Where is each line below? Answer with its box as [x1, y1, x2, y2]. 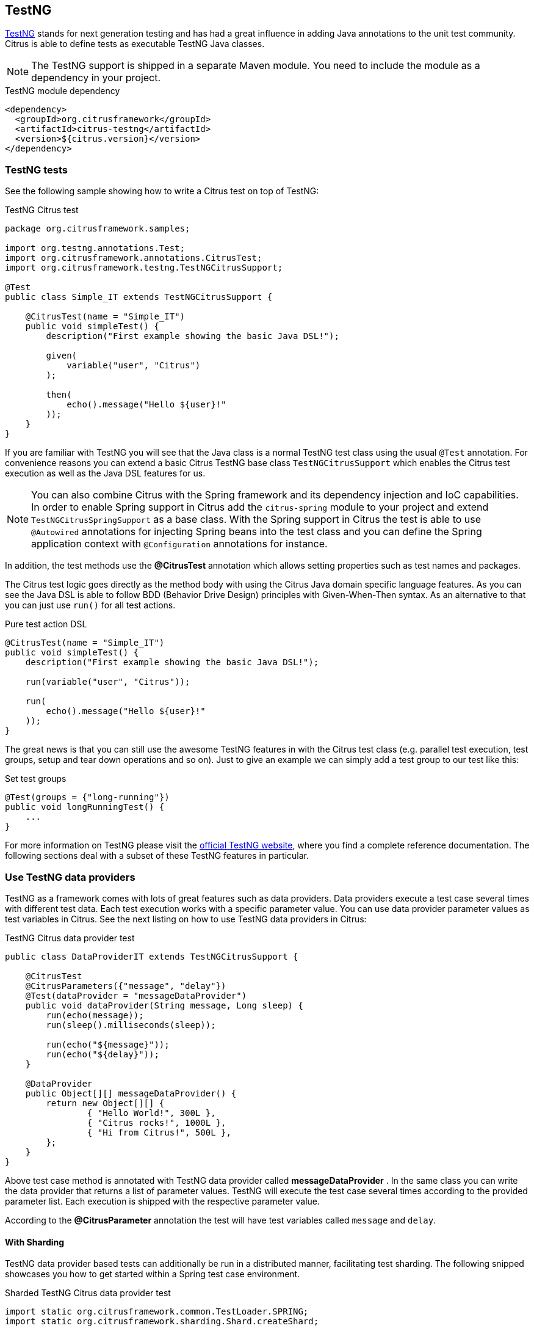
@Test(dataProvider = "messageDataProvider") [25, 990, 247, 1001]
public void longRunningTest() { [5, 802, 165, 812]
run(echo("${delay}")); [46, 1049, 159, 1059]
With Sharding [5, 1236, 65, 1247]
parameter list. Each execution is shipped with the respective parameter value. [5, 1195, 320, 1206]
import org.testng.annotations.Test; [5, 243, 186, 253]
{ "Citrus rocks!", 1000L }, [87, 1117, 226, 1128]
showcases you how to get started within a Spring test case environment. [5, 1269, 300, 1280]
